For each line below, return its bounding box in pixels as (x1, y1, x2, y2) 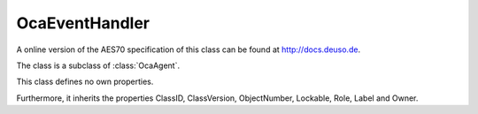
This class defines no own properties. (16, 76, 154, 87)
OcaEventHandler (16, 13, 150, 33)
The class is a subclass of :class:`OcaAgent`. (16, 60, 181, 71)
